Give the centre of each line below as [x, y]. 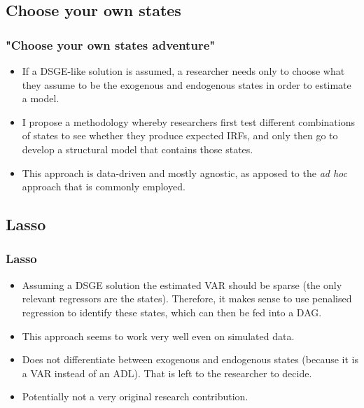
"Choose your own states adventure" [111, 44]
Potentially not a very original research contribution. [135, 396]
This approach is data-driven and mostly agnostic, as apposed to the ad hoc [184, 173]
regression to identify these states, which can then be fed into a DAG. [172, 312]
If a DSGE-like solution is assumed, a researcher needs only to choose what [183, 71]
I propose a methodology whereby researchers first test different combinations [188, 121]
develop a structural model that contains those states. [138, 149]
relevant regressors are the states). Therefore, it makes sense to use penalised [187, 298]
